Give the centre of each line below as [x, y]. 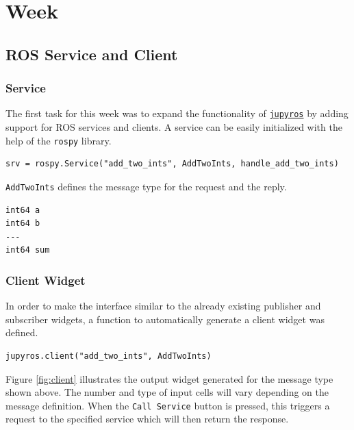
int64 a [23, 210]
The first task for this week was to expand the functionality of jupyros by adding [177, 113]
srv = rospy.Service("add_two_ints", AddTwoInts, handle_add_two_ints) [172, 164]
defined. [22, 332]
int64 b [23, 224]
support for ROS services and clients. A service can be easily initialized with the [174, 127]
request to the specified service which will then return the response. [147, 419]
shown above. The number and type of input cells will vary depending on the [167, 392]
